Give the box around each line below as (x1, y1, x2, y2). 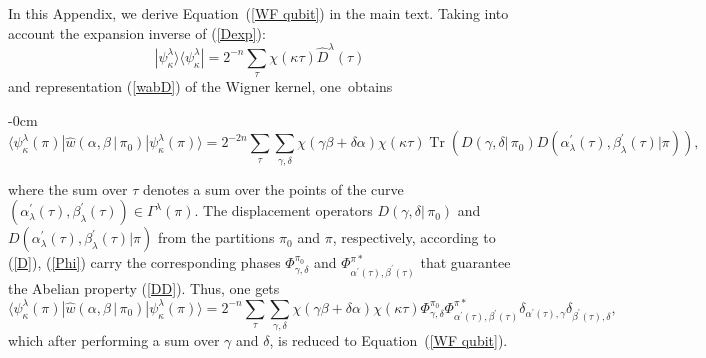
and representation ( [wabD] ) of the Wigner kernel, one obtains (8, 76, 393, 97)
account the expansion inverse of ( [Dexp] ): (8, 22, 266, 43)
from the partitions (157, 227, 275, 248)
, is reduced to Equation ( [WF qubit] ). (269, 330, 508, 351)
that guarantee (420, 252, 511, 273)
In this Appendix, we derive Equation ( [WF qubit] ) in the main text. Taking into (8, 3, 509, 23)
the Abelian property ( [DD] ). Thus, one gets (8, 277, 280, 298)
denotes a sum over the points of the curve (142, 178, 404, 199)
